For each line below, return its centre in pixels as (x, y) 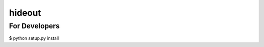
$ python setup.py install (34, 38)
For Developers (34, 26)
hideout (25, 13)
